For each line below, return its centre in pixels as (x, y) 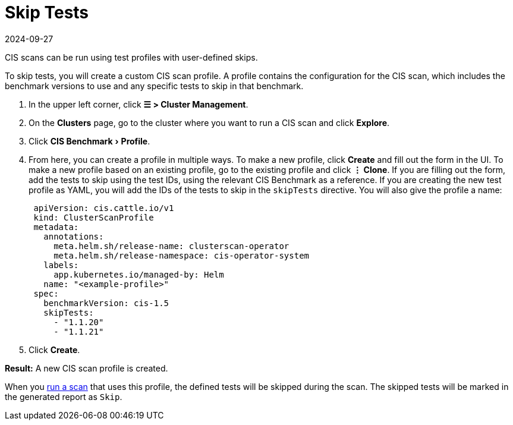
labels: (61, 265)
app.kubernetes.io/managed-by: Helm (139, 274)
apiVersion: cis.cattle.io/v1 (104, 208)
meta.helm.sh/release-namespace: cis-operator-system (182, 255)
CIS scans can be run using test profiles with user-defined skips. (131, 57)
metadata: (56, 227)
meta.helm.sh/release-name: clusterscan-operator (171, 246)
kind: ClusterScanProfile (94, 217)
